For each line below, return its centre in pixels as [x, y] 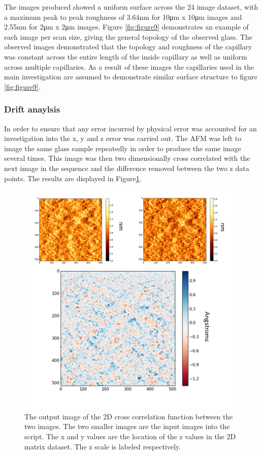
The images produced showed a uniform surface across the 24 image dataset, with [131, 7]
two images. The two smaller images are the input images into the [127, 426]
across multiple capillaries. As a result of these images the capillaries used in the [129, 66]
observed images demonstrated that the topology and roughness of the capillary [128, 47]
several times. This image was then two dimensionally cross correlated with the [127, 158]
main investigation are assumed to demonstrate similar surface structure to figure [131, 77]
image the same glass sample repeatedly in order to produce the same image [123, 148]
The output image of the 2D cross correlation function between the [129, 416]
